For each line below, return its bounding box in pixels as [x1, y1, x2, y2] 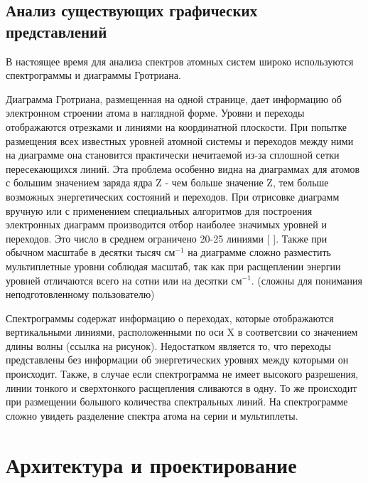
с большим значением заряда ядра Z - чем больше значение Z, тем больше [6, 175, 329, 190]
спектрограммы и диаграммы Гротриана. [6, 68, 181, 83]
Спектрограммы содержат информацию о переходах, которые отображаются [6, 310, 334, 325]
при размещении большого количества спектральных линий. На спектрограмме [6, 394, 348, 409]
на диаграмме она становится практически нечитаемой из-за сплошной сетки [6, 147, 340, 162]
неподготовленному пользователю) [6, 287, 155, 302]
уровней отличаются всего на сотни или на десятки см [6, 272, 242, 287]
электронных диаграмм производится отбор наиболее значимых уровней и [6, 217, 327, 232]
